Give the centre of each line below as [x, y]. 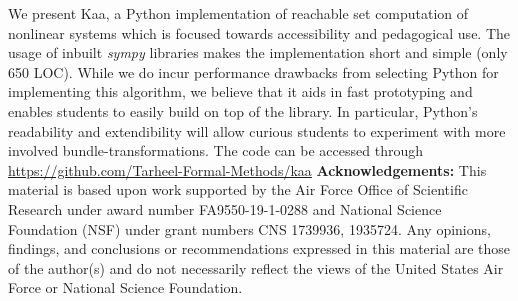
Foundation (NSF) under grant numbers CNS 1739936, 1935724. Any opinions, [249, 228]
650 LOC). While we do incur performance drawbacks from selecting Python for [253, 71]
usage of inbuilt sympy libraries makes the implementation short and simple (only [258, 52]
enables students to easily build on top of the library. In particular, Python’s [243, 110]
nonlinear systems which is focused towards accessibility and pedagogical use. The [259, 32]
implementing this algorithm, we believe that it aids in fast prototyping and [240, 91]
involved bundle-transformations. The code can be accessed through [215, 150]
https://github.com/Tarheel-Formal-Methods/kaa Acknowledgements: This [247, 169]
